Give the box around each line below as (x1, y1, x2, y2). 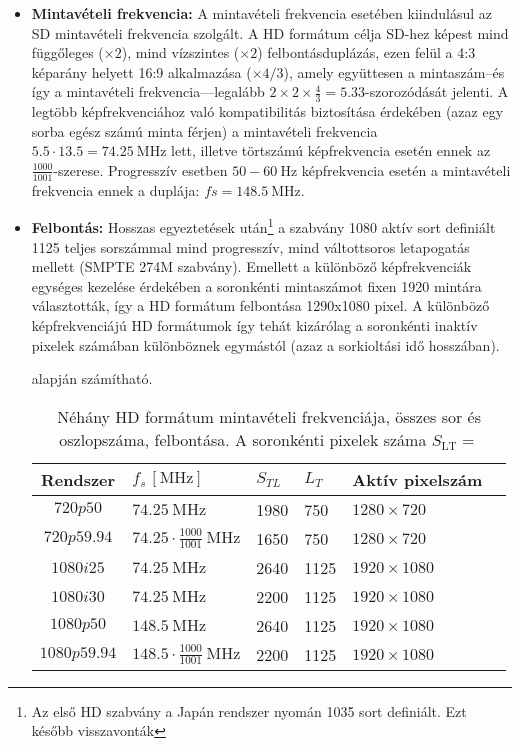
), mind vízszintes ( (121, 42, 240, 63)
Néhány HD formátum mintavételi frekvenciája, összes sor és (57, 404, 481, 428)
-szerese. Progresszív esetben (53, 159, 228, 180)
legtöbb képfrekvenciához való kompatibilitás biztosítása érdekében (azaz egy (31, 101, 504, 122)
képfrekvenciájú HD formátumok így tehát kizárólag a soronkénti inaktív (31, 315, 478, 336)
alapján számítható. (31, 368, 153, 389)
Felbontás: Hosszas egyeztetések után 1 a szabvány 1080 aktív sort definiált (31, 214, 496, 238)
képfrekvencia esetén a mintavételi (301, 159, 511, 180)
